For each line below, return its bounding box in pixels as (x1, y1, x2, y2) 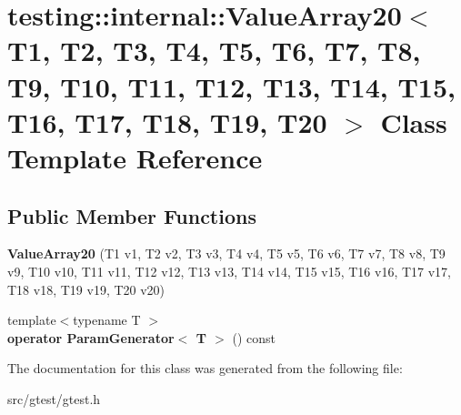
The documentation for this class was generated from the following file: (7, 359, 403, 378)
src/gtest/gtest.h (7, 389, 101, 408)
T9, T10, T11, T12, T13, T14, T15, (7, 67, 456, 105)
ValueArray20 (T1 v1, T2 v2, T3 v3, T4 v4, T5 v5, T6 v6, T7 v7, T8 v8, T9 (7, 244, 446, 263)
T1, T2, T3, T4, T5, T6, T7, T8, (7, 32, 421, 69)
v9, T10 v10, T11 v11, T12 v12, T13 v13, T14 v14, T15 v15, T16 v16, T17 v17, (7, 261, 452, 280)
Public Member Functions (7, 201, 256, 229)
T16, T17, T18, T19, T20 (7, 103, 327, 140)
